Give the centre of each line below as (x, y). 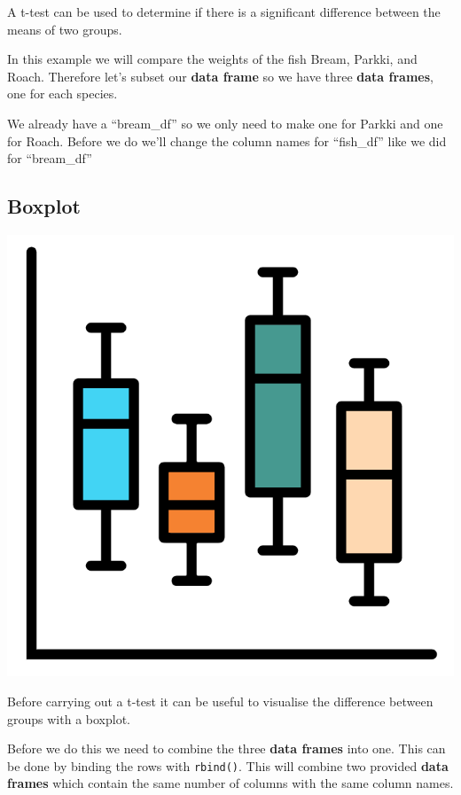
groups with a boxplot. (69, 718)
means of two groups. (65, 29)
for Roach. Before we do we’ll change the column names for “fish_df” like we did (227, 140)
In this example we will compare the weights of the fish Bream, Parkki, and (212, 59)
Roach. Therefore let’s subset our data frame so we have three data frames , (220, 76)
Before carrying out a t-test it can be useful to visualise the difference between (220, 701)
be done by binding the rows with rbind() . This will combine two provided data (228, 765)
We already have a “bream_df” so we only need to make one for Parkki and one (225, 123)
